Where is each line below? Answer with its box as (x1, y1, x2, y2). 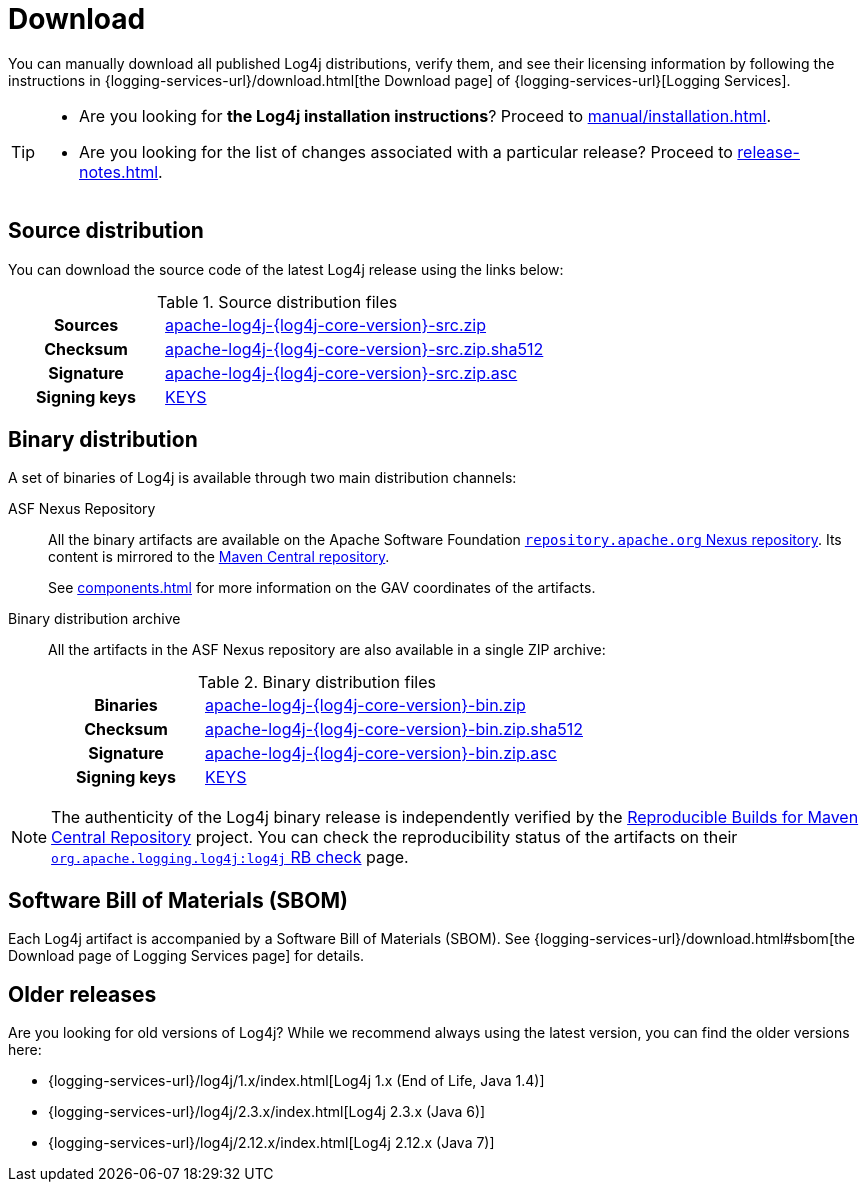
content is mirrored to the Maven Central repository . (48, 548, 390, 566)
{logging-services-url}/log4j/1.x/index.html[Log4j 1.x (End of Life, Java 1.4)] (48, 1072, 545, 1090)
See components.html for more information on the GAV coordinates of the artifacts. (48, 579, 596, 597)
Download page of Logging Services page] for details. (8, 947, 365, 965)
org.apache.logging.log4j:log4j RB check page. (51, 847, 409, 868)
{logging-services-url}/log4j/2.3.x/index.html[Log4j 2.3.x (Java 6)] (48, 1103, 486, 1121)
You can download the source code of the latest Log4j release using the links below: (8, 260, 564, 278)
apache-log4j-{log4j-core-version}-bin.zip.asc (204, 743, 557, 764)
